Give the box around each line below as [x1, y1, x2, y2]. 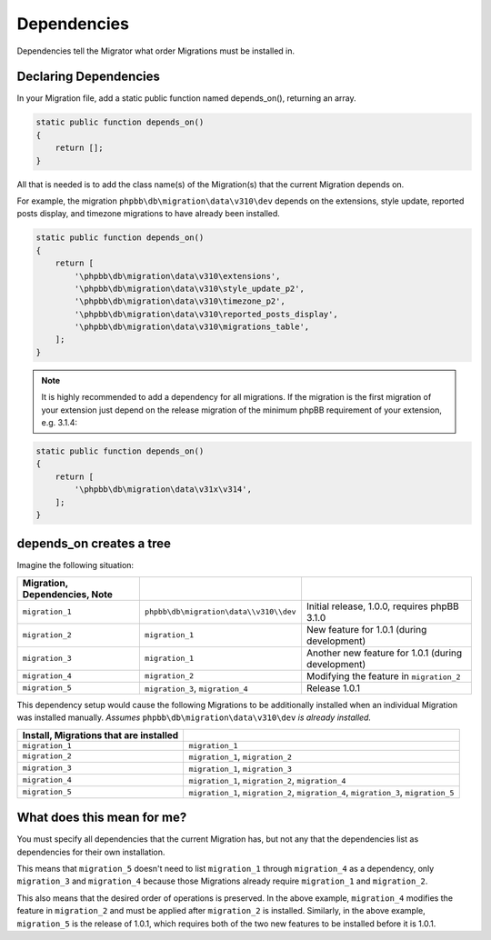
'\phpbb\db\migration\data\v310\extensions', [74, 271, 281, 281]
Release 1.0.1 [306, 682, 361, 695]
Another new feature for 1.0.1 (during [306, 646, 463, 659]
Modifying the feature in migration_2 [306, 669, 461, 682]
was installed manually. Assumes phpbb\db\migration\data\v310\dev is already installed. [16, 712, 372, 723]
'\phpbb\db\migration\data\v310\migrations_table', [74, 322, 310, 332]
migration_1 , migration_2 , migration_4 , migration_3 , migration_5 [188, 785, 455, 798]
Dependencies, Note [22, 587, 114, 600]
